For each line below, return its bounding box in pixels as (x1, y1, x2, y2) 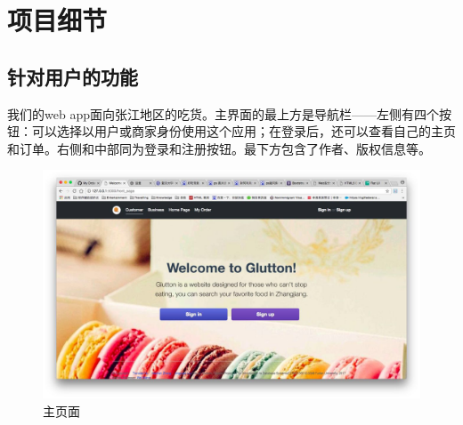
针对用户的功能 (7, 62, 138, 90)
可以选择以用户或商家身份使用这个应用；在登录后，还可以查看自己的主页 (31, 122, 456, 140)
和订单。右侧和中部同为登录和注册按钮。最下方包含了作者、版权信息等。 (7, 139, 431, 157)
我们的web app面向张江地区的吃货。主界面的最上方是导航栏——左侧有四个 (7, 104, 439, 123)
